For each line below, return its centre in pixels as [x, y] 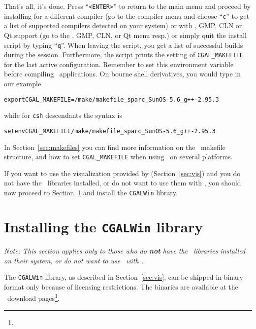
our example [23, 83]
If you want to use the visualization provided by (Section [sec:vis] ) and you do [122, 173]
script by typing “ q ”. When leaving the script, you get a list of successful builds [124, 45]
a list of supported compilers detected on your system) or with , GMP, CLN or [123, 25]
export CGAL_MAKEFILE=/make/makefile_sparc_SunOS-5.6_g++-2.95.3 [112, 99]
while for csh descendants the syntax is [63, 115]
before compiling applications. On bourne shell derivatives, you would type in [123, 74]
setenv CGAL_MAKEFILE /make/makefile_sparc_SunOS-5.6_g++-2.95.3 [110, 131]
